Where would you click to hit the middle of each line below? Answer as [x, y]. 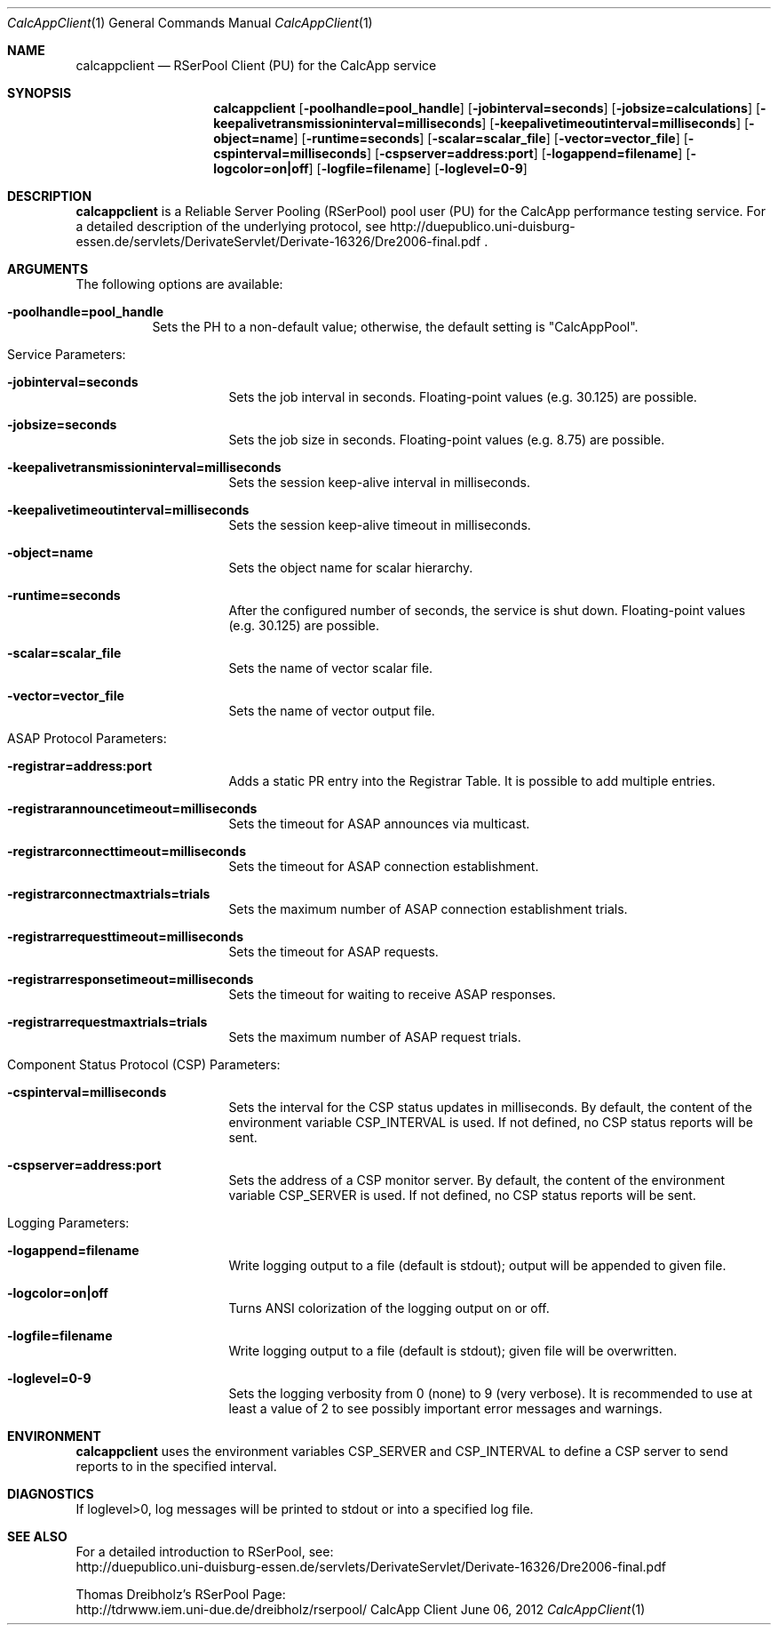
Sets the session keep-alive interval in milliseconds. [380, 482]
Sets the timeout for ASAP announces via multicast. [379, 824]
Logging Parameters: [68, 1223]
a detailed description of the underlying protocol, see [231, 226]
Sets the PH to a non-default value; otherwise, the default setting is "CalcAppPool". [395, 327]
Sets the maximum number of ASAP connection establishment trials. [428, 909]
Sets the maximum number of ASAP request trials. [375, 1037]
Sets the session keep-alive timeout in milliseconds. [380, 525]
